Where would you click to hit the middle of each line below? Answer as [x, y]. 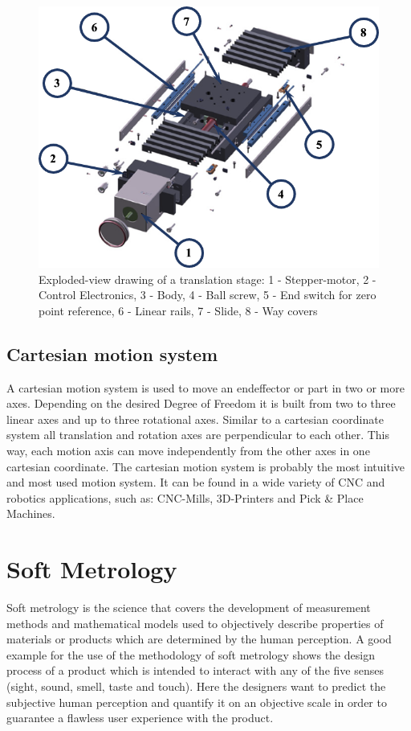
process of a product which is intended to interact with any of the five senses [195, 670]
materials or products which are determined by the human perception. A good [199, 639]
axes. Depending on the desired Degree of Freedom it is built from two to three [201, 403]
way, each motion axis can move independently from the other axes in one [188, 450]
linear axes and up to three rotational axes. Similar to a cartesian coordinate [195, 419]
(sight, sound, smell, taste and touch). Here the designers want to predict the [196, 686]
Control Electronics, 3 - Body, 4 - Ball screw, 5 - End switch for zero [208, 295]
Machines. [31, 513]
